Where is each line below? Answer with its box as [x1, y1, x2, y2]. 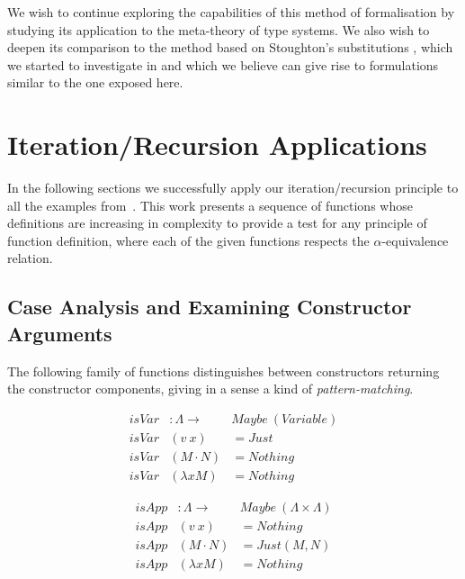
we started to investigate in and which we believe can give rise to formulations [7, 55, 439, 74]
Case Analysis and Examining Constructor [7, 293, 412, 321]
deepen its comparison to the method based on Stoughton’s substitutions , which [7, 38, 453, 57]
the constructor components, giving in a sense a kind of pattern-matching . [7, 379, 414, 398]
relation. [7, 249, 53, 267]
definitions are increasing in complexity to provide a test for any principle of [7, 213, 427, 232]
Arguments [7, 319, 112, 347]
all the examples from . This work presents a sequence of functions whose [7, 195, 413, 214]
